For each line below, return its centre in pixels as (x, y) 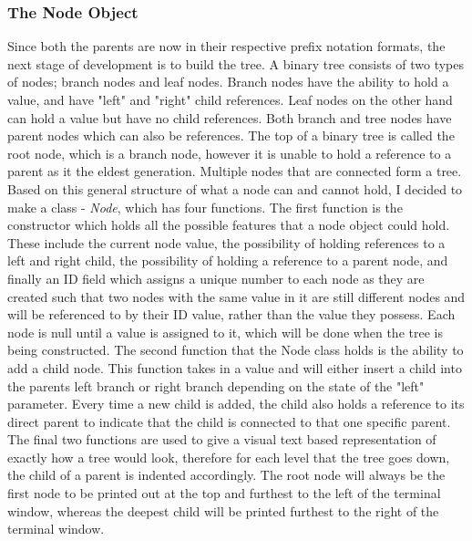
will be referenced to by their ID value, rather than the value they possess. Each (231, 314)
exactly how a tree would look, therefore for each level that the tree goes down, (229, 457)
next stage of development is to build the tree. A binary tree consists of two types (236, 63)
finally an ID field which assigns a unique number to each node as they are (216, 278)
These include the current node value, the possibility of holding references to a (226, 242)
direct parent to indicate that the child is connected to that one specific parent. (229, 421)
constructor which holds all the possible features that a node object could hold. (229, 225)
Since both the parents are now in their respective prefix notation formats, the (226, 46)
